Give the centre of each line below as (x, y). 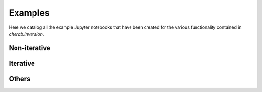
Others (20, 79)
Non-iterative (30, 48)
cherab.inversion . (26, 34)
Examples (29, 13)
